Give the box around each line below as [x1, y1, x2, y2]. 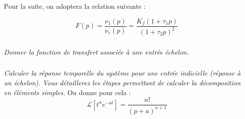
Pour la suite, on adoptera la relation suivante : [4, 1, 146, 11]
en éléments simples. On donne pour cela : [4, 87, 131, 97]
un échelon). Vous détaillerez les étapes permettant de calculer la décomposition [4, 77, 241, 87]
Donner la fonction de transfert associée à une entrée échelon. [4, 47, 189, 57]
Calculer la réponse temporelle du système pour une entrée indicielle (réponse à [4, 68, 241, 78]
